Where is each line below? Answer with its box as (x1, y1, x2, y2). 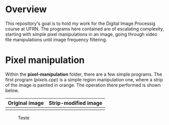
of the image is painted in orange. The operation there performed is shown (5, 82, 161, 88)
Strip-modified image (49, 99, 103, 106)
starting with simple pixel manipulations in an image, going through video (5, 31, 158, 37)
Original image (8, 99, 44, 106)
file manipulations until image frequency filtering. (5, 37, 107, 43)
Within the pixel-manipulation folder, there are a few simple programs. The (5, 71, 162, 77)
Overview (5, 4, 47, 15)
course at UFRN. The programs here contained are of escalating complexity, (5, 25, 164, 32)
